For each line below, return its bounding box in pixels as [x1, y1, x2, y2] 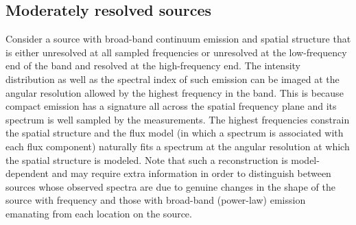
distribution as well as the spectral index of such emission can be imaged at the [5, 71, 340, 86]
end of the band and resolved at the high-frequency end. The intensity [5, 58, 300, 73]
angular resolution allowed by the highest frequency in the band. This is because [5, 85, 344, 99]
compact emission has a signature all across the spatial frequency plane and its [5, 99, 337, 113]
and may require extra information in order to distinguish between [51, 166, 331, 180]
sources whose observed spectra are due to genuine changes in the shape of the [5, 179, 335, 193]
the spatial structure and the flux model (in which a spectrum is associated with [5, 126, 344, 140]
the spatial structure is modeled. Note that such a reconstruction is [5, 152, 288, 167]
